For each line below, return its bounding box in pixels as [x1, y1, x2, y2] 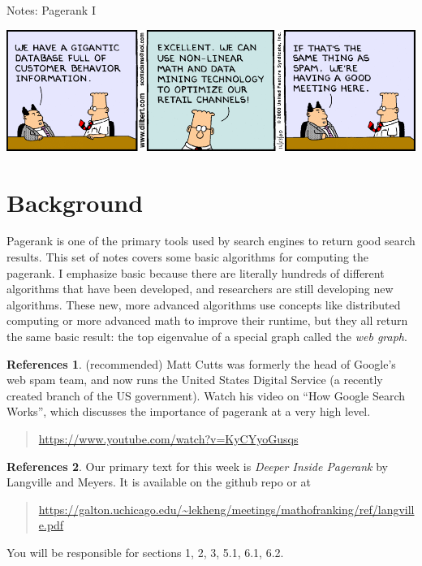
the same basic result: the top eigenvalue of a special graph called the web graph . [6, 328, 407, 345]
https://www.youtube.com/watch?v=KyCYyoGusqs [38, 430, 299, 447]
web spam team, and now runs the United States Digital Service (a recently [6, 371, 383, 388]
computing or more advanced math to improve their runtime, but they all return [6, 312, 408, 329]
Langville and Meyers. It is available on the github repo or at [6, 473, 311, 490]
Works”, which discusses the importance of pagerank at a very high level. [6, 403, 371, 420]
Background [6, 185, 144, 218]
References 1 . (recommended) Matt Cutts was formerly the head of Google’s [6, 355, 396, 372]
